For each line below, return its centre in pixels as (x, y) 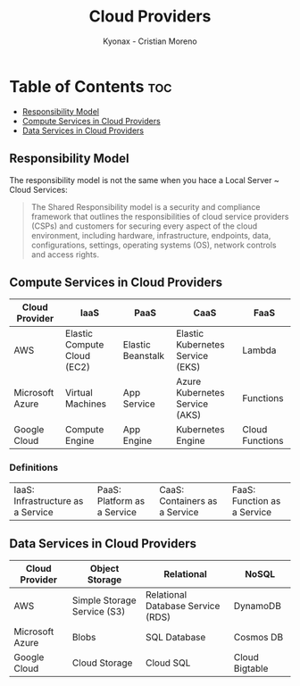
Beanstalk (144, 356)
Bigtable (251, 669)
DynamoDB (257, 607)
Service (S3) (99, 612)
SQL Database (176, 638)
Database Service (183, 607)
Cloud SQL (168, 663)
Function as (256, 500)
